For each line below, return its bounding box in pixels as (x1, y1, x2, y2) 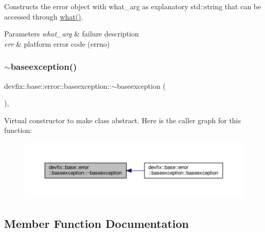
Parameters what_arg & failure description (4, 28, 139, 39)
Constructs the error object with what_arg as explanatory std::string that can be (4, 1, 261, 11)
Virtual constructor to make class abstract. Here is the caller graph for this (4, 114, 241, 125)
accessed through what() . (4, 11, 83, 22)
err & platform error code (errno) (4, 38, 110, 49)
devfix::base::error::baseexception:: (4, 80, 112, 91)
